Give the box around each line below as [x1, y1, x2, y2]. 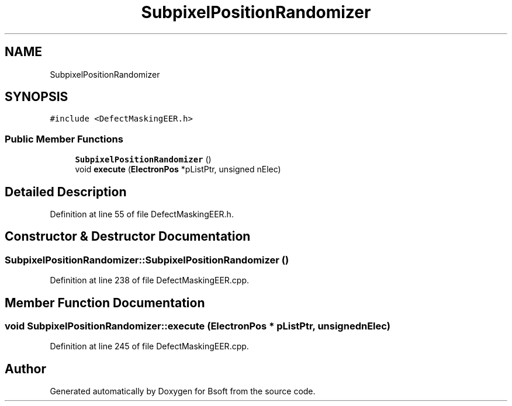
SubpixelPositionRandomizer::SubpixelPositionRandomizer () [5, 254, 289, 266]
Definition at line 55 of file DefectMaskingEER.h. [50, 209, 234, 220]
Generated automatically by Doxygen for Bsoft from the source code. [50, 386, 316, 397]
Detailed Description [5, 184, 127, 199]
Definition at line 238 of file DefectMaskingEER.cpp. [50, 275, 250, 286]
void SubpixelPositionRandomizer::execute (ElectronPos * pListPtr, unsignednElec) [5, 320, 390, 332]
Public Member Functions [5, 133, 123, 145]
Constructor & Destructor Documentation [5, 229, 251, 244]
